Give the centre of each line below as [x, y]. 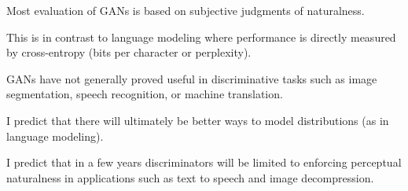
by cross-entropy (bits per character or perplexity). [129, 52]
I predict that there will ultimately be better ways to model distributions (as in [198, 120]
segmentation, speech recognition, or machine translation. [145, 94]
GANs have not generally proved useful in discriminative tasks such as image [192, 78]
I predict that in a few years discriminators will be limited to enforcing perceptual [204, 162]
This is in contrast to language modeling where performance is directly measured [201, 37]
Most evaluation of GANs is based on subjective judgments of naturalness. [186, 10]
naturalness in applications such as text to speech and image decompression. [190, 177]
